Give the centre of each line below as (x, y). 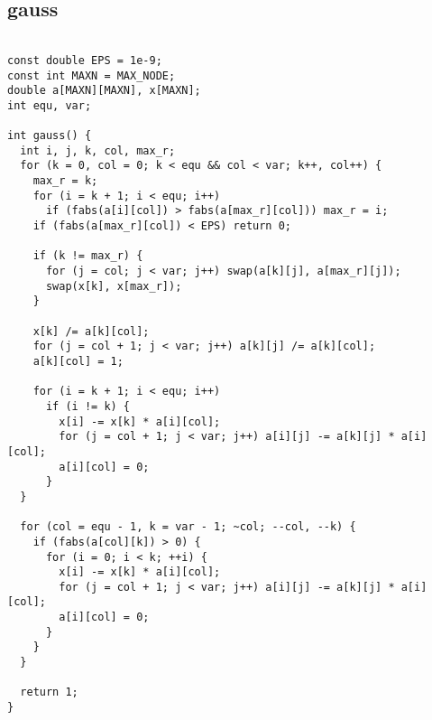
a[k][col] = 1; (78, 361)
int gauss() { (50, 136)
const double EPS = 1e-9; (85, 60)
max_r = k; (65, 181)
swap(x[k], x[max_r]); (114, 286)
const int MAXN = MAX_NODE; (92, 75)
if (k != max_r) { (88, 256)
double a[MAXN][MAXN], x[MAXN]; (104, 91)
